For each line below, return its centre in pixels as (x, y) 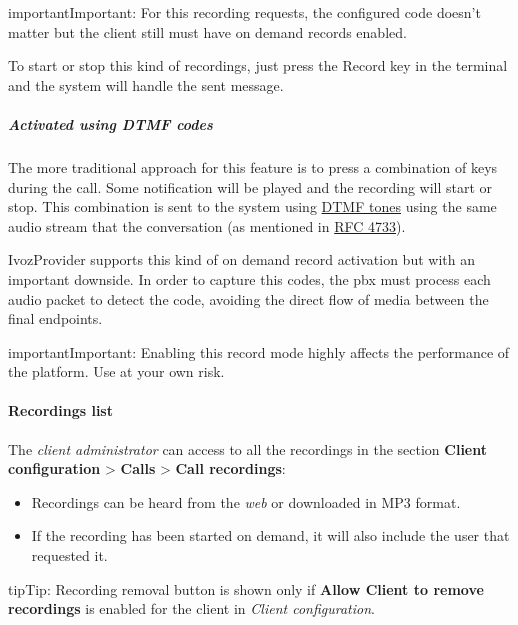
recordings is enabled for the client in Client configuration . (191, 608)
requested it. (69, 555)
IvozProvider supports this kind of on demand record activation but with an (241, 259)
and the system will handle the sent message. (146, 84)
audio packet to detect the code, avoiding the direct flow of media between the (248, 298)
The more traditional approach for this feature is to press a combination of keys (253, 166)
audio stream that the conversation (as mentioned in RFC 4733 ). (207, 225)
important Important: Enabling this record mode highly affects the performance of (259, 351)
